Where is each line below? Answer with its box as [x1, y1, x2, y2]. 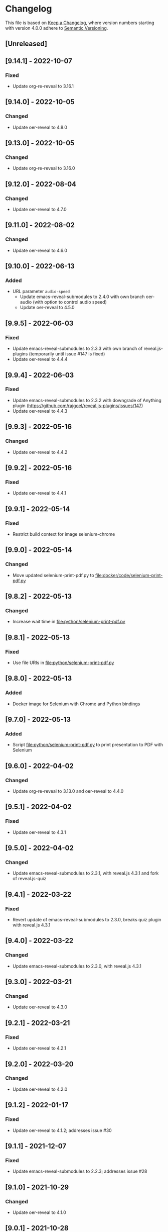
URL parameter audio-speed [12, 289, 70, 295]
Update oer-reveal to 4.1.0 [12, 1209, 66, 1215]
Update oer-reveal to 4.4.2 [12, 449, 68, 455]
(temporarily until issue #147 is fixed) [29, 351, 105, 357]
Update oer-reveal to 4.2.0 [12, 1086, 68, 1092]
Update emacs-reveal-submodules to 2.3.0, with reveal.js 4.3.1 [12, 963, 141, 969]
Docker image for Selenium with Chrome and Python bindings [12, 701, 140, 707]
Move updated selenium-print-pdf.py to [12, 572, 94, 578]
